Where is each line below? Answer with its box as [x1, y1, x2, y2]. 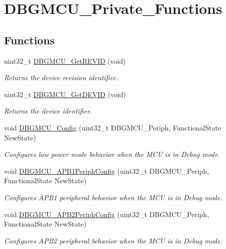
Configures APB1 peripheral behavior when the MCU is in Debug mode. [4, 192, 223, 202]
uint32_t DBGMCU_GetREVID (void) [4, 55, 126, 66]
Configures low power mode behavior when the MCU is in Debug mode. [4, 149, 220, 159]
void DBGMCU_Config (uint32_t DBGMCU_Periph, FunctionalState [4, 122, 221, 132]
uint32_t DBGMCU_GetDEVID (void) [4, 89, 126, 99]
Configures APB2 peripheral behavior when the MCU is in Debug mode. [4, 235, 223, 246]
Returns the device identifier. [4, 106, 92, 116]
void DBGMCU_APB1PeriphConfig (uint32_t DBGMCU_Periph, [4, 165, 209, 176]
